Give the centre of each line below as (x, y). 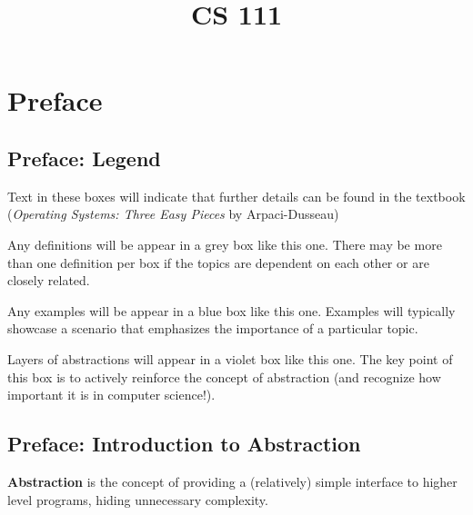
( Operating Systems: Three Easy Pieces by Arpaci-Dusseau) (173, 214)
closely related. (49, 280)
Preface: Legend (84, 158)
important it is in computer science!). (111, 395)
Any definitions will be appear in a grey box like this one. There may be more (225, 244)
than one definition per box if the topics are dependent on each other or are (218, 262)
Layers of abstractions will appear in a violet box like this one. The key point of (230, 358)
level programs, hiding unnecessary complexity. (138, 499)
